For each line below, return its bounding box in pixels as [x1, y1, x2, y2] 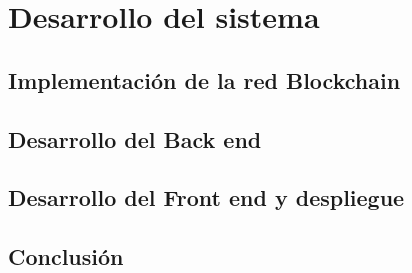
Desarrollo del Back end [8, 123, 262, 154]
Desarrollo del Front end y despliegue [8, 182, 405, 213]
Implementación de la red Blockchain [8, 64, 401, 95]
